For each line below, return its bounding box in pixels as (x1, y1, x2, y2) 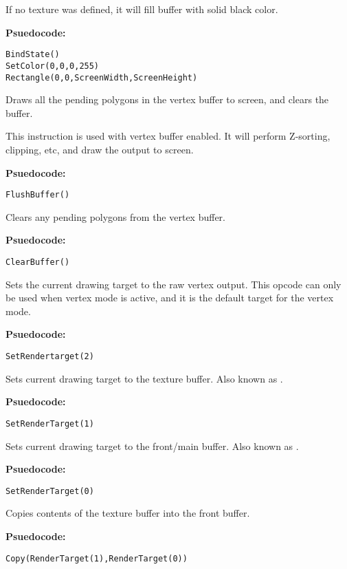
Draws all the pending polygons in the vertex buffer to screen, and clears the (5, 92, 329, 107)
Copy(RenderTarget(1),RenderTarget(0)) (5, 553, 188, 563)
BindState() (5, 50, 60, 60)
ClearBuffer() (5, 257, 70, 267)
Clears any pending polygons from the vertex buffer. (5, 209, 225, 224)
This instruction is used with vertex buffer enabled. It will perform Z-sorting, (5, 129, 331, 143)
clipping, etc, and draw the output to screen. (5, 142, 194, 156)
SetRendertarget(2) (5, 352, 94, 361)
